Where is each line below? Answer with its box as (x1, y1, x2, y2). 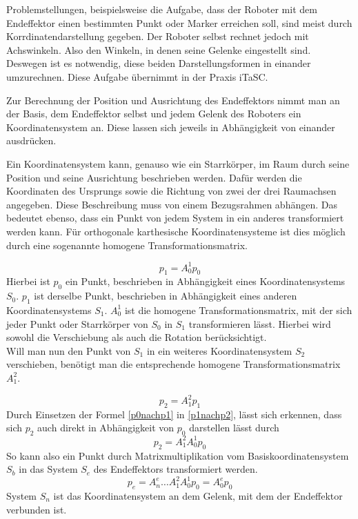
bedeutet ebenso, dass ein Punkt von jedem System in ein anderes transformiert (6, 210, 344, 225)
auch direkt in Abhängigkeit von (37, 420, 175, 435)
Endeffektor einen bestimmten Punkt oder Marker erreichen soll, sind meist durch (6, 15, 352, 30)
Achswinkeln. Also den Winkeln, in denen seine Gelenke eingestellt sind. (6, 42, 311, 57)
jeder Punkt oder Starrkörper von (6, 316, 148, 331)
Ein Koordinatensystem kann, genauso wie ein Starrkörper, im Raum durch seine (6, 156, 350, 170)
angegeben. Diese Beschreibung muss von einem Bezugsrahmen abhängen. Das (6, 197, 337, 211)
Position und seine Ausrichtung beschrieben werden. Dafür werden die (6, 170, 302, 184)
